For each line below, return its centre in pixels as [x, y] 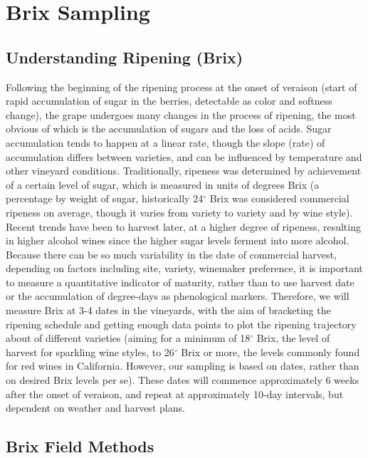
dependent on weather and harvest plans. [95, 408]
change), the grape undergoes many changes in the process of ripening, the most [181, 114]
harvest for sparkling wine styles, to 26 [90, 352]
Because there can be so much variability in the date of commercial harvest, [171, 254]
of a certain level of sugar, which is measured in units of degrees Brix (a [163, 184]
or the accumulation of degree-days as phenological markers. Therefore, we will [178, 296]
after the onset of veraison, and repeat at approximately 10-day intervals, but [175, 394]
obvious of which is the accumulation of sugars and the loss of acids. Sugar [169, 129]
